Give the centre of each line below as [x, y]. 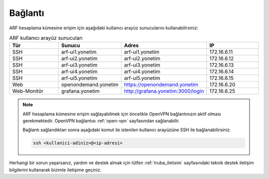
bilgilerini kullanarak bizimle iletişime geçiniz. [55, 170]
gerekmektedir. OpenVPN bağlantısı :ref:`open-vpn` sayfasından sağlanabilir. [101, 121]
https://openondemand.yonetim [161, 85]
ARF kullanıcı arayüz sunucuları [46, 38]
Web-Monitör [28, 91]
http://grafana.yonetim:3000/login [164, 91]
